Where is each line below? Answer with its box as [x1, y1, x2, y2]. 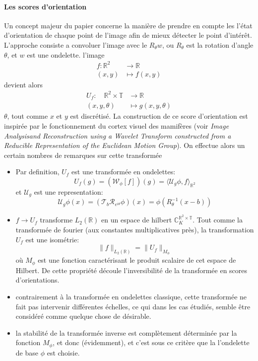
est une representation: [34, 186, 103, 197]
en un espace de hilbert [101, 215, 172, 225]
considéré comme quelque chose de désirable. [15, 311, 151, 321]
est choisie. [47, 347, 80, 358]
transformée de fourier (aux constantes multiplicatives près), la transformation [15, 224, 254, 235]
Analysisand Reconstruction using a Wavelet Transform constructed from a [4, 130, 231, 141]
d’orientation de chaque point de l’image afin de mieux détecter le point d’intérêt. [4, 30, 252, 40]
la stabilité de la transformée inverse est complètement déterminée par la [15, 327, 237, 338]
